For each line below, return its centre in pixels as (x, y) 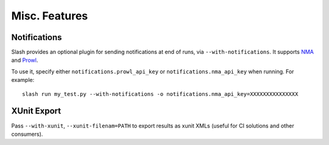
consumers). (27, 134)
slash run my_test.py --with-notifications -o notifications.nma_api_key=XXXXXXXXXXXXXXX (160, 94)
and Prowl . (25, 60)
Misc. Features (50, 16)
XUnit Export (36, 111)
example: (23, 80)
